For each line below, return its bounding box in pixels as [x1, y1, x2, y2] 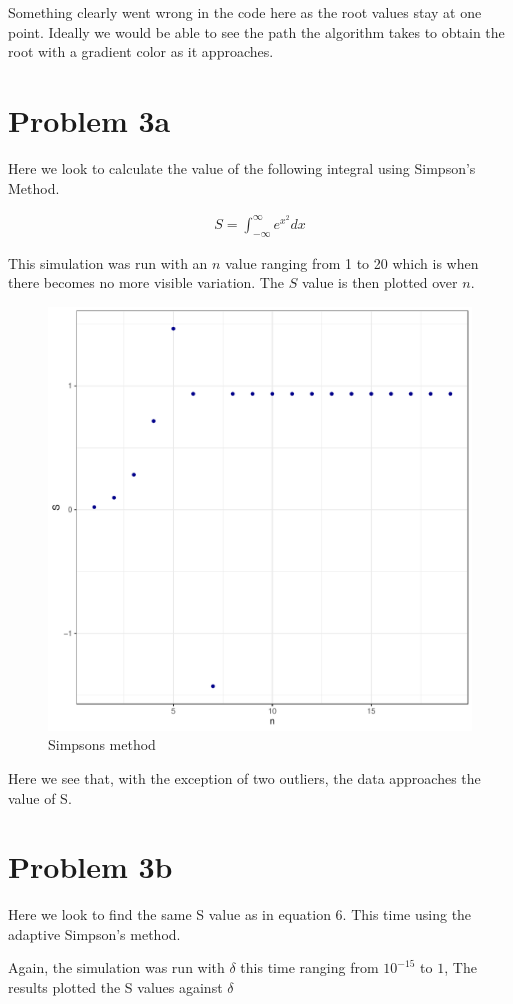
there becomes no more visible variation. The [8, 272, 284, 293]
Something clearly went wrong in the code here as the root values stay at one [8, 2, 482, 22]
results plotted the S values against [8, 977, 223, 998]
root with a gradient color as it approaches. [8, 41, 274, 62]
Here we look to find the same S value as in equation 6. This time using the [8, 904, 472, 925]
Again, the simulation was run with [8, 957, 225, 978]
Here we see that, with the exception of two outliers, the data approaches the [8, 767, 481, 788]
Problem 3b [8, 846, 173, 887]
